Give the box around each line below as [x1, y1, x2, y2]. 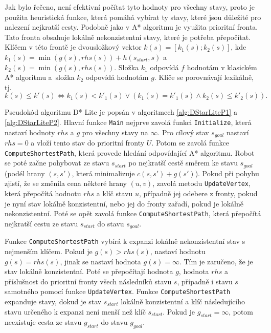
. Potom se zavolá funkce [151, 137, 229, 148]
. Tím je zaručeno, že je [179, 256, 253, 266]
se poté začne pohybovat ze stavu [5, 157, 109, 168]
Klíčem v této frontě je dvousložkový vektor [5, 41, 142, 52]
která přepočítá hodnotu [5, 188, 81, 198]
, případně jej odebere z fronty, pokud [139, 188, 258, 198]
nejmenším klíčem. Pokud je [5, 245, 93, 256]
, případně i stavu [177, 276, 233, 286]
